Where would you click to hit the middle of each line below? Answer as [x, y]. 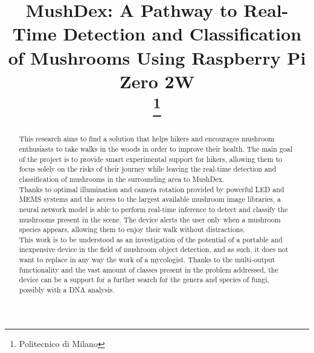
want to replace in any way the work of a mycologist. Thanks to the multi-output [147, 260]
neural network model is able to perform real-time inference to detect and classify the [153, 209]
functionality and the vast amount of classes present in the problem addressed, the [149, 269]
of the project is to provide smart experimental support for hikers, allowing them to [151, 159]
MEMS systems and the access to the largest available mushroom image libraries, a [150, 199]
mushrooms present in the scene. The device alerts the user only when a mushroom [150, 219]
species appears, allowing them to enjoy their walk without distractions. [132, 229]
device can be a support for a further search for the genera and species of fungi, [144, 280]
